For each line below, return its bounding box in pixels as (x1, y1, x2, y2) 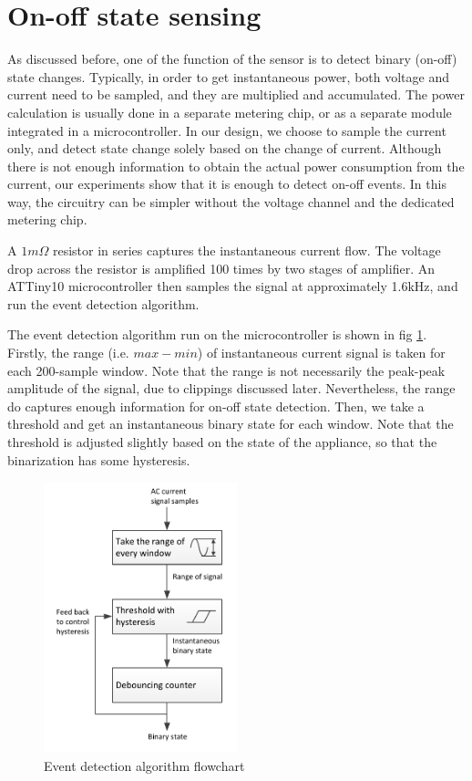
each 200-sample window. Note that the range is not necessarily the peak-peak (7, 360, 446, 380)
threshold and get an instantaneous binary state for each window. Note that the (7, 414, 454, 433)
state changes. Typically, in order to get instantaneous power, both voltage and (7, 67, 449, 86)
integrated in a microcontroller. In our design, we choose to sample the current (7, 120, 446, 140)
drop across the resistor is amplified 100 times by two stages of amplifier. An (7, 258, 435, 277)
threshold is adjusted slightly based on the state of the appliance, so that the (7, 432, 437, 451)
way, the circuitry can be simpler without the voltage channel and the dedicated (7, 192, 455, 211)
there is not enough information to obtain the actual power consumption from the (7, 156, 465, 175)
